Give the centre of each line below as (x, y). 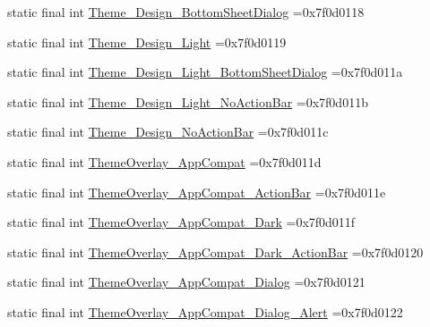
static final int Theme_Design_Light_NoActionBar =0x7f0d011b (188, 101)
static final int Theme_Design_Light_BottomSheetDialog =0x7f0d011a (205, 72)
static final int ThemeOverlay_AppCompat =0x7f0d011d (164, 161)
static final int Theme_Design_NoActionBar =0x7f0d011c (168, 132)
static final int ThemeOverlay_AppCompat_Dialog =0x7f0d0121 (186, 282)
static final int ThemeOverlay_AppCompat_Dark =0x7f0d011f (181, 222)
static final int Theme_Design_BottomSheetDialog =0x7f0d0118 (186, 12)
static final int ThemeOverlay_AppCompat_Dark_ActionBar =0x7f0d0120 (215, 252)
